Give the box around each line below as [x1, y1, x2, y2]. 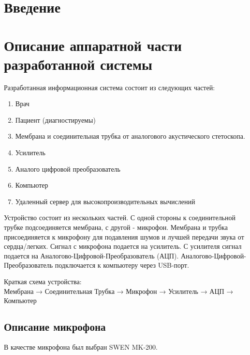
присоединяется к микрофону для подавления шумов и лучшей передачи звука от [4, 231, 244, 242]
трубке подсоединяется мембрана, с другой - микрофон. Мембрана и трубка [4, 222, 228, 232]
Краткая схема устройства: [4, 276, 82, 286]
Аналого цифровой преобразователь [15, 163, 120, 174]
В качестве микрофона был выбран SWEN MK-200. [4, 341, 158, 352]
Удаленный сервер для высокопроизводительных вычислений [15, 196, 195, 206]
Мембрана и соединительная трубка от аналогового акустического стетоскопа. [15, 131, 245, 141]
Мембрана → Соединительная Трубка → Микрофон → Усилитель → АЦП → [4, 286, 234, 296]
